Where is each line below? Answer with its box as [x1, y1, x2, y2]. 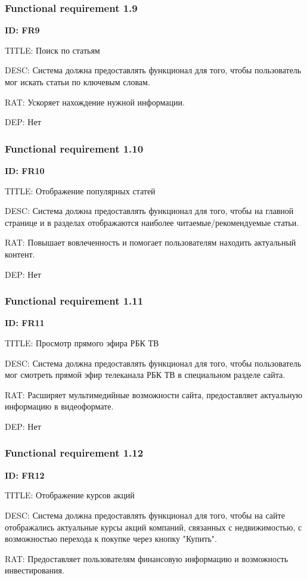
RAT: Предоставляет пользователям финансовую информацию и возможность [5, 552, 289, 565]
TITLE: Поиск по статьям [5, 44, 100, 56]
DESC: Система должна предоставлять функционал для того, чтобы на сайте [5, 508, 285, 521]
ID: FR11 [5, 317, 45, 329]
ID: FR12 [5, 469, 45, 481]
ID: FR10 [5, 165, 45, 176]
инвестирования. [5, 564, 64, 576]
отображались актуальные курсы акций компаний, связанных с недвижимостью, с [5, 520, 302, 533]
